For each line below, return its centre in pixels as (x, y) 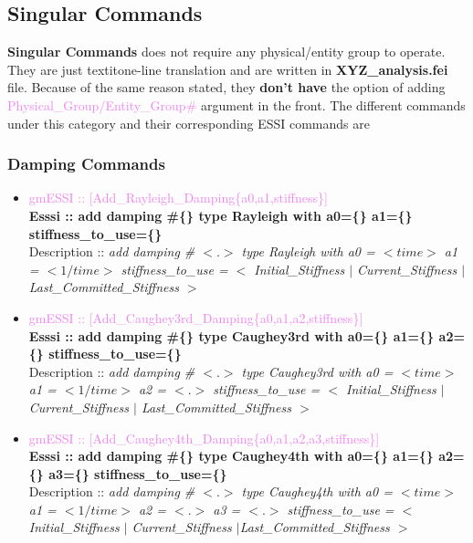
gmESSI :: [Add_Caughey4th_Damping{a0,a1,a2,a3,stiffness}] (204, 438)
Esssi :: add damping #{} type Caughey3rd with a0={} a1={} (231, 335)
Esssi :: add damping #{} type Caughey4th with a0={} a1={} (231, 456)
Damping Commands (86, 164)
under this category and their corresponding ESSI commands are (189, 123)
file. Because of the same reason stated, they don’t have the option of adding (226, 87)
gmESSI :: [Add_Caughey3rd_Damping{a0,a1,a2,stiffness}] (196, 317)
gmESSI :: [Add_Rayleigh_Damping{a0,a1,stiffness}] (178, 198)
